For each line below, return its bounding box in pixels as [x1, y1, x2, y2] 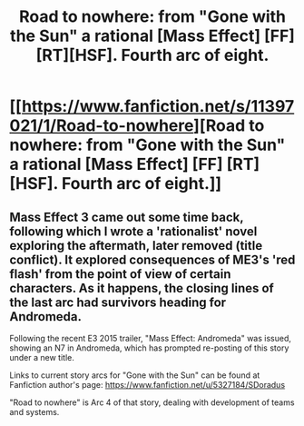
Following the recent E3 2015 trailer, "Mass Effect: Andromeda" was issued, [9, 333, 292, 343]
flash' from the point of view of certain [9, 266, 231, 282]
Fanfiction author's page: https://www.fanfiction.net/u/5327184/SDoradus [9, 380, 286, 390]
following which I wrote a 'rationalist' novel [9, 223, 258, 239]
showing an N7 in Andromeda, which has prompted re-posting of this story [9, 342, 289, 353]
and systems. [9, 407, 60, 417]
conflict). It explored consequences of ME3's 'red [9, 252, 296, 267]
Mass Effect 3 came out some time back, [9, 209, 244, 224]
